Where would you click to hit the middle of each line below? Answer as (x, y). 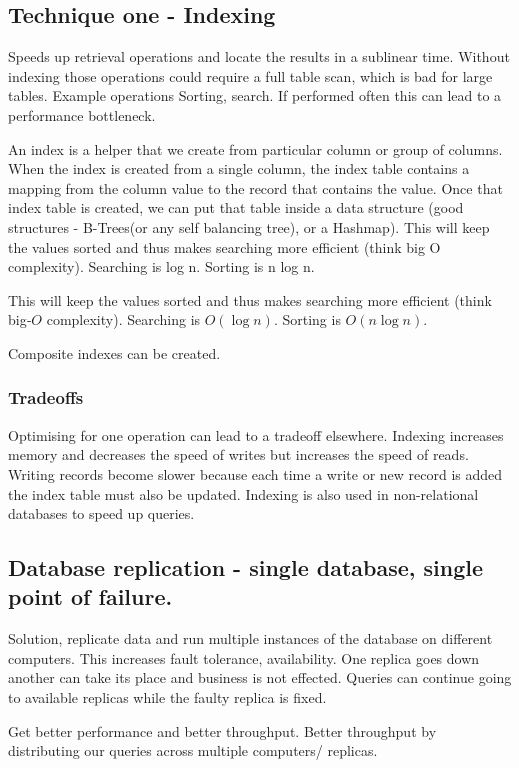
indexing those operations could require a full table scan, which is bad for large (250, 75)
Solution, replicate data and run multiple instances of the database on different (250, 638)
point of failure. (90, 596)
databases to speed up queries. (101, 513)
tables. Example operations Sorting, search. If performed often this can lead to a (255, 95)
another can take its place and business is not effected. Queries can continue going (260, 677)
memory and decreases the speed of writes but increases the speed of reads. (238, 454)
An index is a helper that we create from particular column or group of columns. (255, 148)
